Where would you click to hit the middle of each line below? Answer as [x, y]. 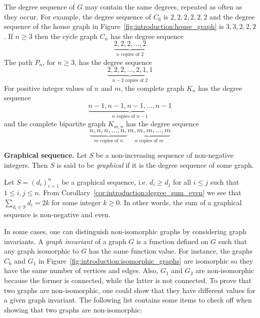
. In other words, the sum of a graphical [181, 202]
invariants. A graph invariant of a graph [65, 241]
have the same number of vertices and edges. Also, [81, 270]
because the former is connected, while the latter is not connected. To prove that [128, 280]
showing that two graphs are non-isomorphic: [73, 309]
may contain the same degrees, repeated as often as [163, 6]
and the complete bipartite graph [55, 124]
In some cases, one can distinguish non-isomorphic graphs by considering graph [125, 231]
